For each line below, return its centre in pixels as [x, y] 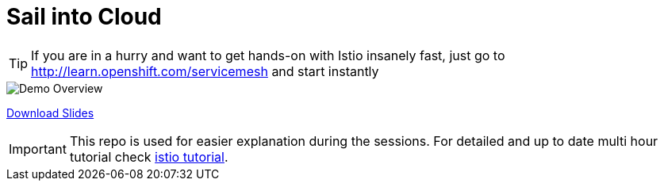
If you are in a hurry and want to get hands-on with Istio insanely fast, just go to [268, 55]
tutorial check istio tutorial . [149, 156]
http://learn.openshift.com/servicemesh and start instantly [205, 71]
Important [38, 149]
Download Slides [50, 113]
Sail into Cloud [84, 17]
